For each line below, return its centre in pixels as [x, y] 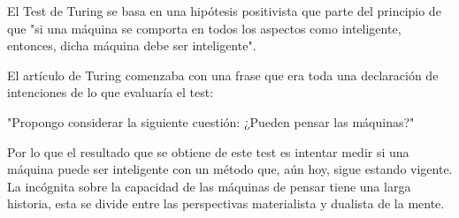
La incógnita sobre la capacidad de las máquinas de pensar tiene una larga [209, 186]
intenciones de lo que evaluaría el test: [111, 92]
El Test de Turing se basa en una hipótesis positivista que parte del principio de [224, 11]
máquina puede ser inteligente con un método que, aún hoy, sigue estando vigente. [230, 169]
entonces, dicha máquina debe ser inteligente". [132, 45]
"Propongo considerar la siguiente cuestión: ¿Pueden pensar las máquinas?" [211, 121]
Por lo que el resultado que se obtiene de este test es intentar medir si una [208, 151]
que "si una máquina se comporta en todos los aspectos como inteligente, [204, 28]
